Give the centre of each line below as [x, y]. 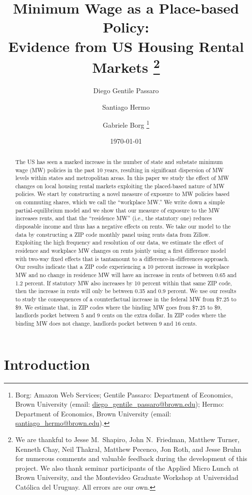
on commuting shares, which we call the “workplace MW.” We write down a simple [120, 202]
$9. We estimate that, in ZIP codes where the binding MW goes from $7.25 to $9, [118, 307]
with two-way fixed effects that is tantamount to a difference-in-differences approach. [122, 258]
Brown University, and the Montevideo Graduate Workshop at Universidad [127, 477]
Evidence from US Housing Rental [126, 46]
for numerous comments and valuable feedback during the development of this [131, 458]
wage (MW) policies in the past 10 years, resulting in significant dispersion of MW [119, 170]
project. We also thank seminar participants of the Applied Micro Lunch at [127, 468]
